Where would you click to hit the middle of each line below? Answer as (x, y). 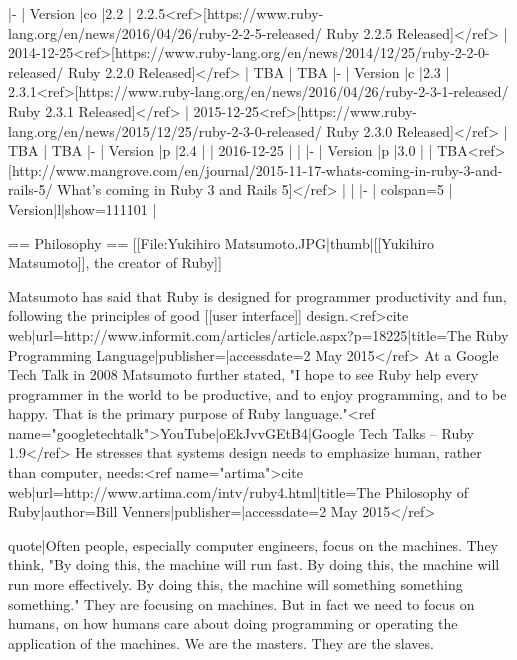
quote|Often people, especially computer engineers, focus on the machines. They (253, 544)
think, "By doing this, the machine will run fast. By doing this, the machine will (254, 564)
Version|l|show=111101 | (82, 208)
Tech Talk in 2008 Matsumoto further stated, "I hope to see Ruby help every (243, 374)
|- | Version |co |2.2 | (70, 13)
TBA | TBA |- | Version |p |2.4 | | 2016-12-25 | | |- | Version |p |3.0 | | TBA (238, 150)
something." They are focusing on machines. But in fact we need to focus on (241, 603)
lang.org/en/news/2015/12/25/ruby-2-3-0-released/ (165, 130)
